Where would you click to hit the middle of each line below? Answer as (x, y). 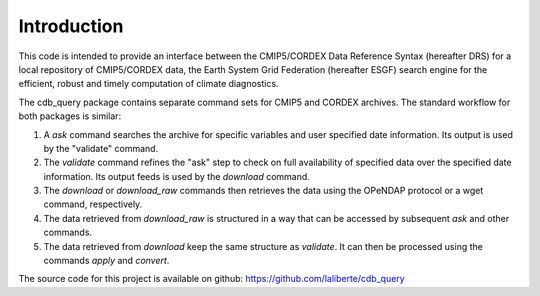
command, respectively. (93, 204)
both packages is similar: (70, 116)
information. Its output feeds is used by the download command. (176, 176)
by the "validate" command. (101, 148)
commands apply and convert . (106, 261)
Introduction (71, 26)
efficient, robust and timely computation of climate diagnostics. (148, 84)
